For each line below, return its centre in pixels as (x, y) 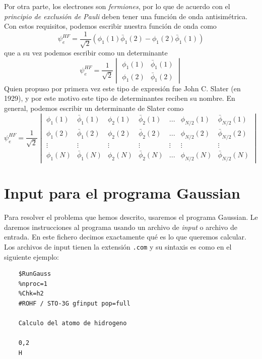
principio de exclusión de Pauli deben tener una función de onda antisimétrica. (126, 16)
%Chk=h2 (31, 294)
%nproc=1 (33, 284)
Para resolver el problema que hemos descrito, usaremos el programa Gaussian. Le (131, 217)
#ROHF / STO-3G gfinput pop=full (74, 303)
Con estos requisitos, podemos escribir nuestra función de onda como (110, 26)
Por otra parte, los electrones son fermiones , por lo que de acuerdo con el (117, 6)
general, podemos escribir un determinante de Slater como (94, 108)
